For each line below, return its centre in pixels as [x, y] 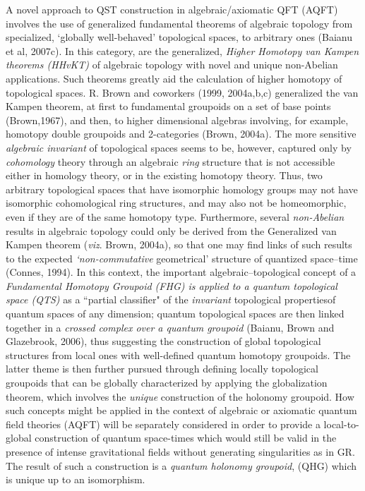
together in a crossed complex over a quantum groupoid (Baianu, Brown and [170, 327]
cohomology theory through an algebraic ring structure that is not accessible [170, 161]
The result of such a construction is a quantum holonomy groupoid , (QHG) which [181, 465]
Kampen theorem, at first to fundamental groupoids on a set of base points [168, 106]
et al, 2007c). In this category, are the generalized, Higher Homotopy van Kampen [182, 50]
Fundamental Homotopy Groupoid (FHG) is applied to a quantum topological [172, 285]
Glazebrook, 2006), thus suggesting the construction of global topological [163, 341]
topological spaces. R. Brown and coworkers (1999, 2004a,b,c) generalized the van [182, 92]
